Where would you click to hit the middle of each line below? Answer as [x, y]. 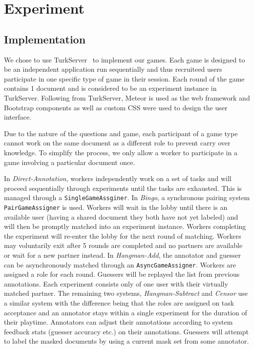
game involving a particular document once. [70, 162]
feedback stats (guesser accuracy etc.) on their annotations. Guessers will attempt [126, 331]
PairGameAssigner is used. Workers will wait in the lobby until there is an [116, 207]
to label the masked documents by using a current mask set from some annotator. [127, 341]
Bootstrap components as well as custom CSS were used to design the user [116, 107]
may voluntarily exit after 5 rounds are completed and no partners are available [123, 245]
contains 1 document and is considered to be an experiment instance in [110, 88]
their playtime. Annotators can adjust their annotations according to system [118, 322]
